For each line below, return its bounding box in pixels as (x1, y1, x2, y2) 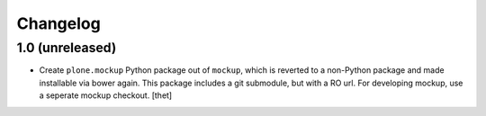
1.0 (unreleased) (16, 40, 117, 56)
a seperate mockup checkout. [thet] (39, 90, 173, 101)
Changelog (16, 13, 101, 33)
